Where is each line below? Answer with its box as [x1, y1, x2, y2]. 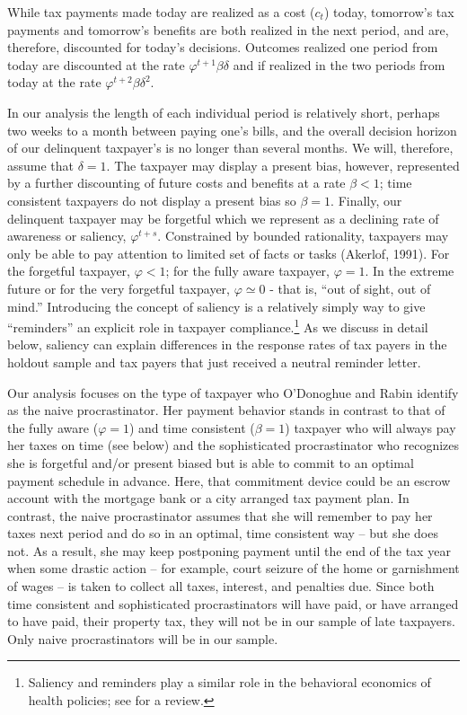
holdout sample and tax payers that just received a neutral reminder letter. [7, 352, 421, 371]
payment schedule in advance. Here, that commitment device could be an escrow [7, 471, 451, 490]
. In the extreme [365, 261, 454, 280]
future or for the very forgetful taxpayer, [7, 278, 230, 297]
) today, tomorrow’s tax [323, 3, 454, 21]
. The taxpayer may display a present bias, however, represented [106, 155, 460, 174]
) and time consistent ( [128, 418, 255, 437]
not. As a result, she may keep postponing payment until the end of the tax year [7, 541, 451, 560]
